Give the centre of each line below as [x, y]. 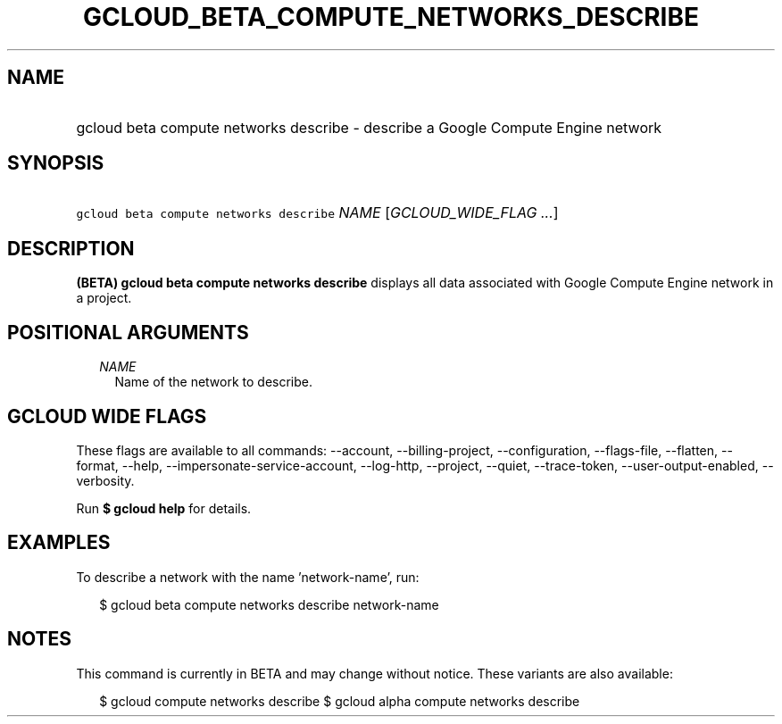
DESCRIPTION [71, 248]
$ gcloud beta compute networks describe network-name [269, 604]
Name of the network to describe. [214, 382]
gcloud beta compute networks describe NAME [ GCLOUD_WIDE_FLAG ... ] [317, 213]
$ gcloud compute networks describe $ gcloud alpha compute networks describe [340, 701]
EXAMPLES [59, 543]
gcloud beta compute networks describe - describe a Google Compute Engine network [369, 127]
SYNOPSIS [56, 163]
